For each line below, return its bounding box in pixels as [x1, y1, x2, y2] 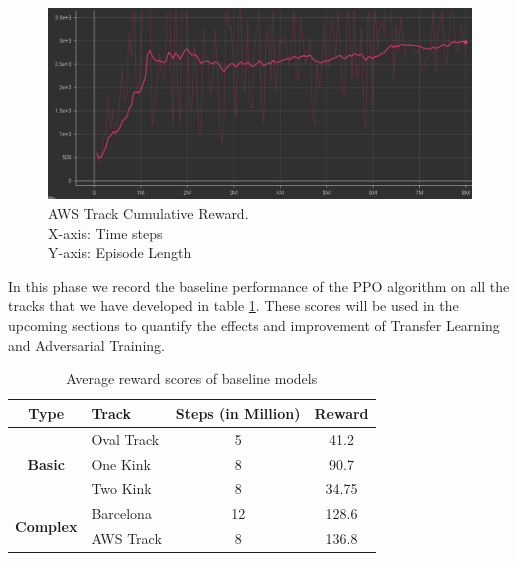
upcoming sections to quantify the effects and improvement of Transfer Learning [8, 315, 500, 336]
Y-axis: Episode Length [48, 242, 192, 263]
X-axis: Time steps [48, 222, 163, 243]
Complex [15, 515, 78, 536]
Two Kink [91, 478, 152, 499]
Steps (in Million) [175, 402, 301, 423]
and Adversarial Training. [8, 334, 165, 355]
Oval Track [91, 428, 160, 449]
